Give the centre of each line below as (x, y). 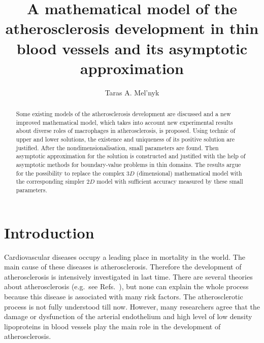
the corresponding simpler (50, 181)
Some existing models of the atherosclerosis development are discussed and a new (123, 114)
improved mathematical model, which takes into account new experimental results (124, 122)
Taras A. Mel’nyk (132, 92)
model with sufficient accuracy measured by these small (170, 181)
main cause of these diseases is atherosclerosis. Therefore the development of (123, 267)
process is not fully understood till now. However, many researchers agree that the (132, 306)
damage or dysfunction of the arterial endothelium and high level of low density (128, 316)
